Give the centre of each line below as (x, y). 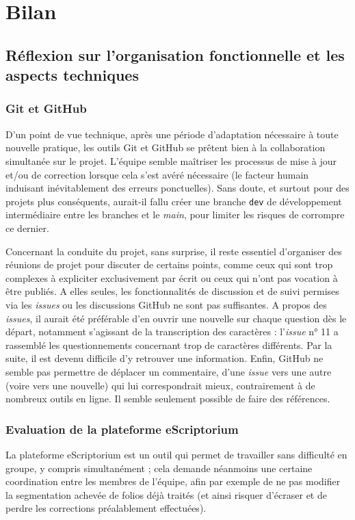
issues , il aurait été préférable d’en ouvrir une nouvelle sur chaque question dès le (176, 318)
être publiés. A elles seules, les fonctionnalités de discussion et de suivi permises (172, 291)
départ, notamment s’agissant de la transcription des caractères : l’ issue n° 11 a (172, 331)
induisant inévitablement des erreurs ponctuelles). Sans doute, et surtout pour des (177, 188)
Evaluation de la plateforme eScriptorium (122, 429)
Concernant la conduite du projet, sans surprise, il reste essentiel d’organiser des (174, 251)
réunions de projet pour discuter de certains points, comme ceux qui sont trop (169, 264)
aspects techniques (72, 75)
